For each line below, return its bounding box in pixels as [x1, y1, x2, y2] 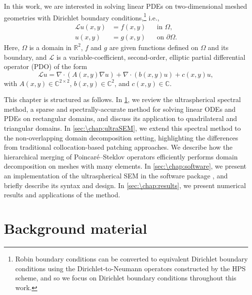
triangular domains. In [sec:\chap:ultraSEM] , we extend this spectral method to [4, 123, 241, 133]
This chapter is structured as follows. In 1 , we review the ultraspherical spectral [4, 94, 241, 104]
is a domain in [29, 42, 72, 52]
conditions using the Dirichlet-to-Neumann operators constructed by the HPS [15, 263, 246, 273]
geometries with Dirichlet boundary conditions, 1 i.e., [4, 11, 159, 22]
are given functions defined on [109, 42, 198, 52]
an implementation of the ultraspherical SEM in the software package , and [4, 171, 228, 181]
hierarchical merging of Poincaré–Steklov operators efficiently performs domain [4, 151, 238, 161]
